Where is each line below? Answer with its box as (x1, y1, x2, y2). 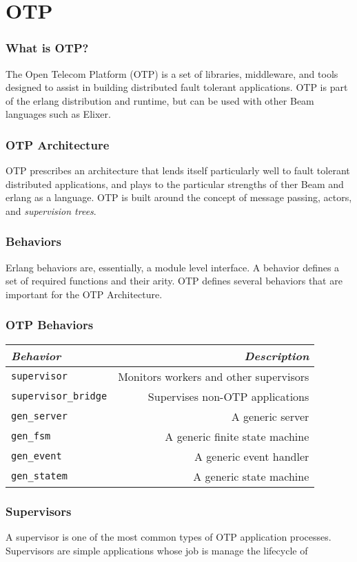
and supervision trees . (6, 203, 96, 218)
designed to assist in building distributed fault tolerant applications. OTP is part (6, 80, 348, 94)
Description (244, 347, 309, 364)
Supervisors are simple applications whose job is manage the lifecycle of (6, 543, 308, 557)
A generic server (231, 408, 309, 424)
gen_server (11, 410, 68, 422)
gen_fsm (11, 430, 51, 442)
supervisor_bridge (11, 391, 108, 402)
